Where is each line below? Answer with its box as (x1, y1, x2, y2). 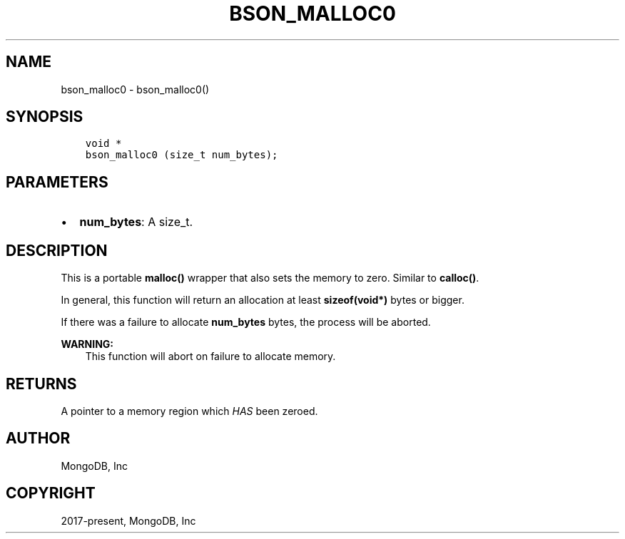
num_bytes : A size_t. (79, 215, 193, 230)
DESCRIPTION (6, 241, 108, 260)
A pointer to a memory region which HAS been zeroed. (61, 404, 318, 417)
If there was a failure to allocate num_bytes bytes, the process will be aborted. (61, 316, 431, 329)
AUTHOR (6, 429, 71, 448)
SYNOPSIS (6, 108, 83, 126)
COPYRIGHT (6, 484, 96, 503)
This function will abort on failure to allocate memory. (85, 350, 336, 363)
